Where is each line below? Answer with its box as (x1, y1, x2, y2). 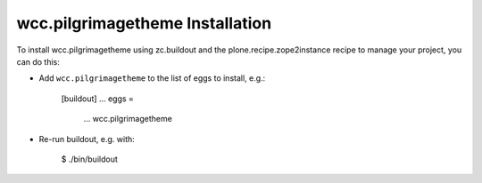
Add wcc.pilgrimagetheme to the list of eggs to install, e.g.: (38, 73, 266, 84)
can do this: (16, 56, 60, 67)
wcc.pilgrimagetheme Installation (16, 13, 272, 33)
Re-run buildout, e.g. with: (38, 133, 136, 144)
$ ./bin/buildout (61, 154, 118, 164)
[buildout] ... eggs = (61, 93, 134, 104)
